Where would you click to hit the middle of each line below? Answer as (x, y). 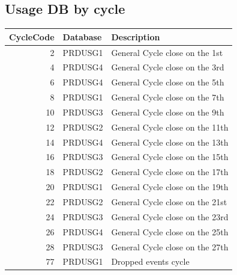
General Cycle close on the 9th (168, 112)
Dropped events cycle (150, 261)
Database (82, 36)
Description (136, 36)
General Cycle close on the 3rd (168, 67)
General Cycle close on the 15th (170, 157)
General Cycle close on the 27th (170, 246)
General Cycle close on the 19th (170, 187)
